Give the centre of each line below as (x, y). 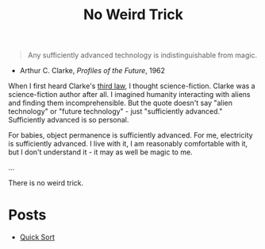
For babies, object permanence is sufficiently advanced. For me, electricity (131, 135)
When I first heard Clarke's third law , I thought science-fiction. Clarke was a (132, 86)
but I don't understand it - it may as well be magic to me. (100, 152)
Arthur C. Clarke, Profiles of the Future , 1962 (92, 71)
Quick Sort (37, 237)
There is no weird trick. (46, 183)
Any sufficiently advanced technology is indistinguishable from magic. (142, 55)
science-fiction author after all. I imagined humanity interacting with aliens (129, 95)
